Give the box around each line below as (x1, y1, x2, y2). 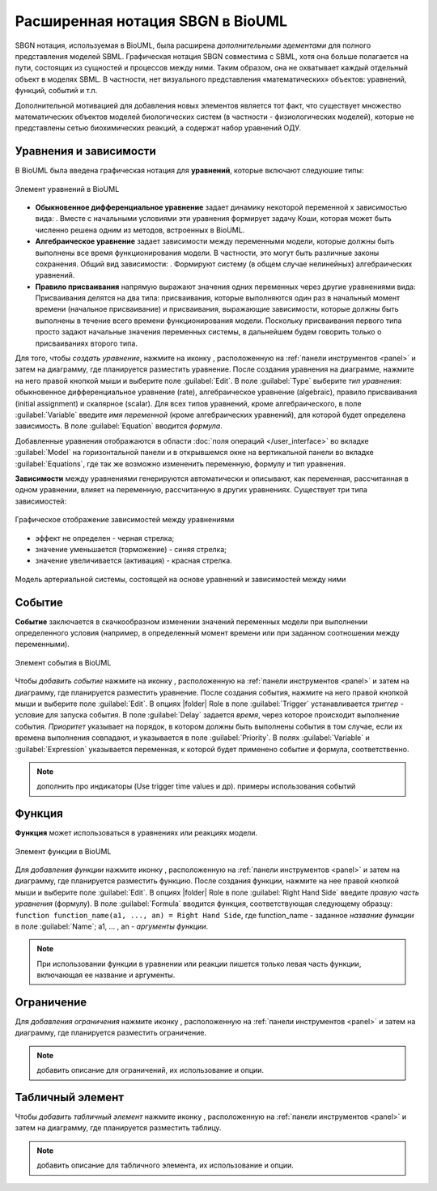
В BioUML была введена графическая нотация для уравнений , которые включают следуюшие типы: (15, 166, 364, 176)
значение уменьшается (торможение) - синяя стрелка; (35, 544, 227, 554)
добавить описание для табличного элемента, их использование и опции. (36, 1160, 295, 1170)
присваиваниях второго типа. (35, 338, 138, 348)
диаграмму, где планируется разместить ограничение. (15, 1028, 206, 1038)
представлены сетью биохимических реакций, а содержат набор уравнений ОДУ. (15, 123, 302, 133)
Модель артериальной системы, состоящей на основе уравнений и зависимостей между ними (15, 574, 346, 584)
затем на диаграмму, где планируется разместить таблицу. (15, 1123, 222, 1133)
